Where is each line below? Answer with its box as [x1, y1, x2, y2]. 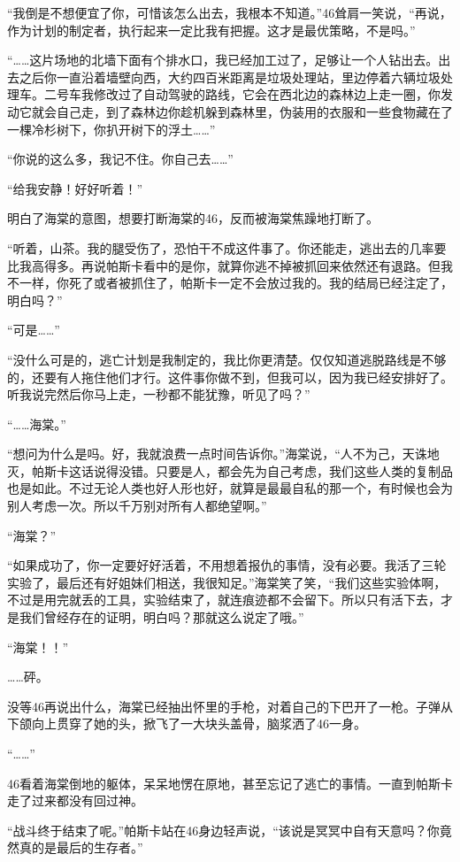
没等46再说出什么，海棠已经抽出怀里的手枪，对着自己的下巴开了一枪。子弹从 [7, 697, 453, 715]
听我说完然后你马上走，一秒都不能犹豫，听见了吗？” [7, 385, 310, 404]
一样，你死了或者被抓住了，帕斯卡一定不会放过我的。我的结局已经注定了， [19, 273, 453, 292]
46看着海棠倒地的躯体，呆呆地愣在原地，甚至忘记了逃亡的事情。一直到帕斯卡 [7, 773, 453, 792]
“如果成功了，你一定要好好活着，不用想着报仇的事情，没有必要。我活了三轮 [7, 556, 447, 574]
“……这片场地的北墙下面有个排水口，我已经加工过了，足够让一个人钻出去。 [7, 50, 439, 69]
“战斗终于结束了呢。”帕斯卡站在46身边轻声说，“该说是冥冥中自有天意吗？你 [7, 820, 440, 839]
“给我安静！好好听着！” [7, 179, 143, 197]
